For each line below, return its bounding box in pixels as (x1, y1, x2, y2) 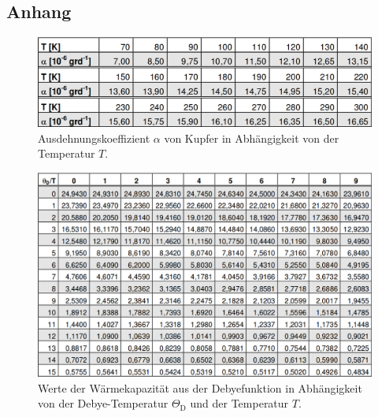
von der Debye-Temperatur (38, 395, 169, 411)
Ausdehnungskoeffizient (38, 129, 150, 146)
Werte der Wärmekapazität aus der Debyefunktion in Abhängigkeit (38, 379, 362, 396)
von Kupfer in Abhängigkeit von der (164, 129, 339, 146)
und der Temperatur (190, 395, 289, 411)
